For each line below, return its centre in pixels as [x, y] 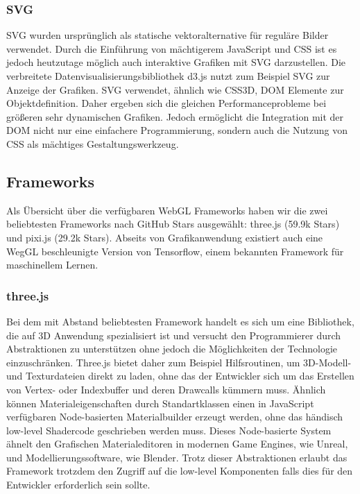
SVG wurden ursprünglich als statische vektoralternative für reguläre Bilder [168, 35]
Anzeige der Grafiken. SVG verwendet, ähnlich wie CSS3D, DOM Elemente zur [175, 89]
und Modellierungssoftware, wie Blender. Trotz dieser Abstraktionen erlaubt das [177, 457]
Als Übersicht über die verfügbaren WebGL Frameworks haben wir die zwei [167, 210]
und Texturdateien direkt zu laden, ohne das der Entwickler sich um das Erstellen [180, 376]
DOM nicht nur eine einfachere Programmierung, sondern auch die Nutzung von [177, 130]
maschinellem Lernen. [52, 265]
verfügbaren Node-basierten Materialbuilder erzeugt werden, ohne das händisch [175, 417]
